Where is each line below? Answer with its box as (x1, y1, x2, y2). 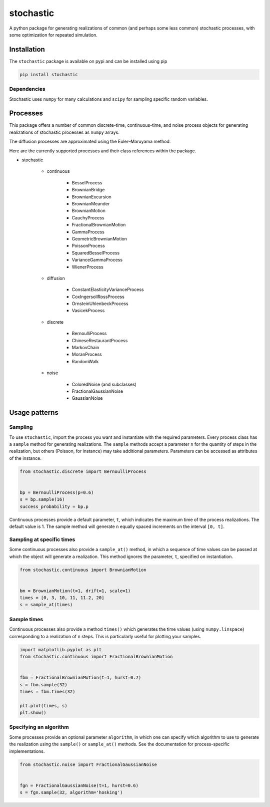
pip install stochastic (19, 72, 78, 77)
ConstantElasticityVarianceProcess (71, 287, 144, 293)
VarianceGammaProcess (71, 257, 122, 263)
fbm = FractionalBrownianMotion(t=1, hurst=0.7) (19, 675, 141, 681)
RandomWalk (71, 358, 99, 364)
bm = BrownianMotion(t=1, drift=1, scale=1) (19, 588, 131, 594)
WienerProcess (71, 263, 103, 270)
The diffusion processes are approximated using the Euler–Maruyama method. (9, 138, 171, 145)
